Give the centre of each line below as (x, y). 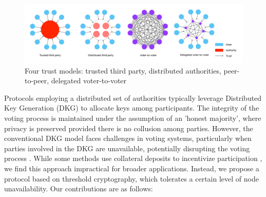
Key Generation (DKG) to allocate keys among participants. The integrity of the (132, 108)
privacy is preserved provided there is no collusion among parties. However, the (129, 128)
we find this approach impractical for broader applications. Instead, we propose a (132, 168)
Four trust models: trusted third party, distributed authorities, (123, 70)
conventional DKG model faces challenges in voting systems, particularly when (128, 138)
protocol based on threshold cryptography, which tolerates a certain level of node (131, 178)
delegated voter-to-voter (89, 80)
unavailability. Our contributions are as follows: (79, 189)
